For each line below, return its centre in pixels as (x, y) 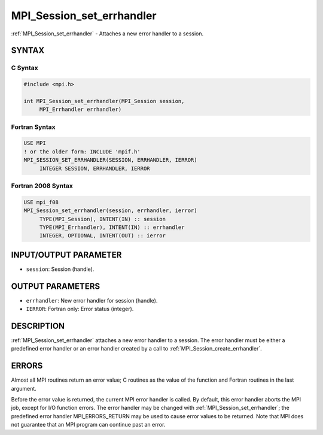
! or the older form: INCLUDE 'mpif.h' (82, 152)
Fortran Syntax (33, 127)
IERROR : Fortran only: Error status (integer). (80, 309)
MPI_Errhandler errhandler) (80, 110)
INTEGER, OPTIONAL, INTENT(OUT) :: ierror (102, 236)
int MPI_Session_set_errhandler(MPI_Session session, (104, 101)
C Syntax (25, 68)
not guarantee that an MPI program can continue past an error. (88, 425)
